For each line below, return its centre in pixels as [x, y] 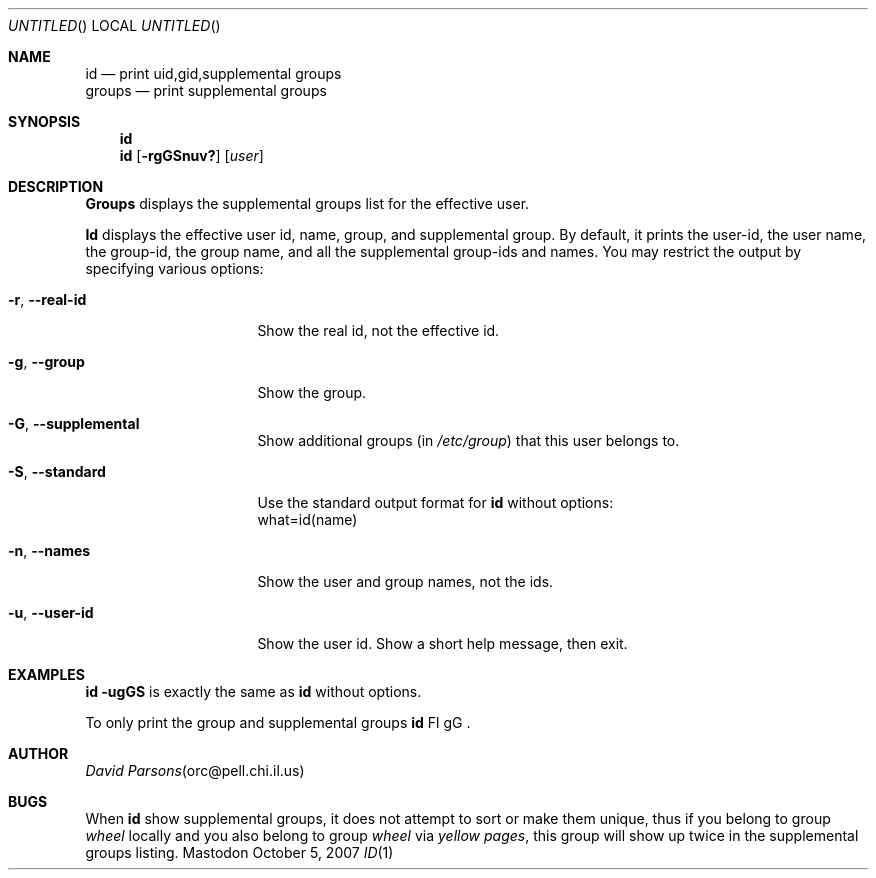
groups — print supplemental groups [206, 90]
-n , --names [49, 550]
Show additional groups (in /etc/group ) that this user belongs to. [468, 440]
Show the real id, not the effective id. [378, 330]
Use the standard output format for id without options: [435, 502]
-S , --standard [57, 471]
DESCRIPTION [56, 186]
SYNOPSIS [44, 121]
